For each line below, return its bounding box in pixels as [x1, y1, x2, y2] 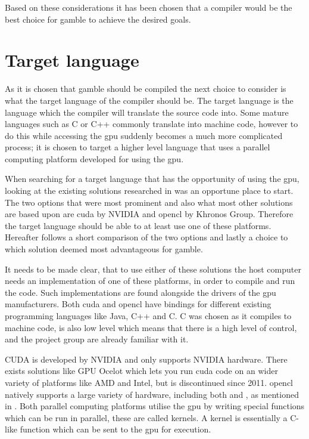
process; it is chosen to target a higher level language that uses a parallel [5, 141, 270, 153]
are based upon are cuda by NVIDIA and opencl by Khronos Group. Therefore [5, 208, 294, 220]
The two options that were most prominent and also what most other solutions [5, 196, 293, 208]
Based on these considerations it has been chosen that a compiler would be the [5, 1, 292, 13]
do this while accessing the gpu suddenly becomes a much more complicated [5, 129, 283, 141]
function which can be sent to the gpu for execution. [20, 423, 211, 435]
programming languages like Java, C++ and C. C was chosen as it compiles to [5, 310, 292, 321]
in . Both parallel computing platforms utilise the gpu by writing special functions [5, 400, 305, 412]
